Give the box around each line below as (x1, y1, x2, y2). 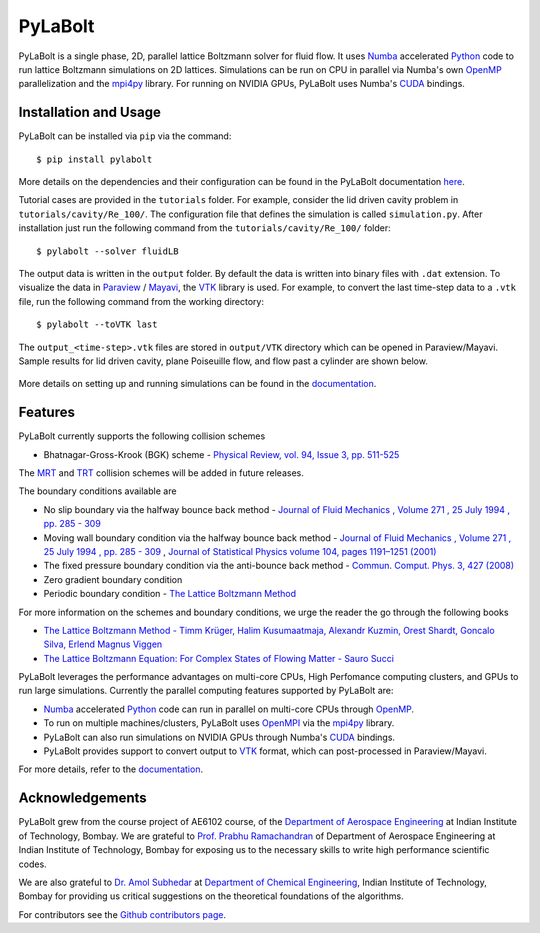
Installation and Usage (18, 104, 162, 121)
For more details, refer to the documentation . (18, 763, 204, 775)
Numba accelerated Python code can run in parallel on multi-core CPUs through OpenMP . (43, 703, 415, 715)
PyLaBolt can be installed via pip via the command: (18, 130, 232, 142)
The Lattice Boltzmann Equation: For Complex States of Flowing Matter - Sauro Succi (43, 652, 395, 664)
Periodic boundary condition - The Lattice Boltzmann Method (43, 588, 297, 600)
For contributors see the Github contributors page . (18, 908, 227, 920)
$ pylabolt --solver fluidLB (36, 245, 179, 257)
